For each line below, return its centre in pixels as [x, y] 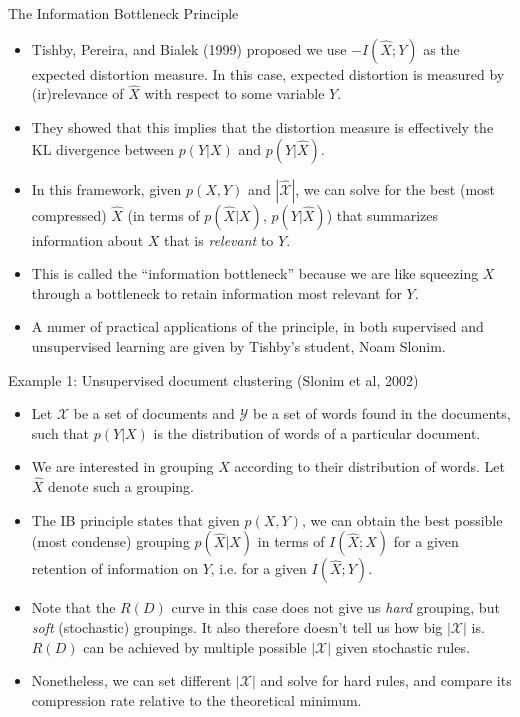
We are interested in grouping [122, 466]
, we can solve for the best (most [395, 188]
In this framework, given [106, 188]
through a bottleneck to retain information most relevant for [216, 292]
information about [87, 239]
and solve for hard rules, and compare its [386, 680]
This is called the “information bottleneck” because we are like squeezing [255, 273]
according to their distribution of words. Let [369, 466]
